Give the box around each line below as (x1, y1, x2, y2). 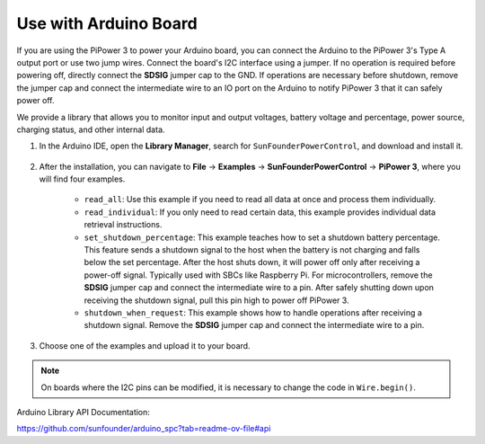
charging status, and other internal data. (16, 124, 165, 135)
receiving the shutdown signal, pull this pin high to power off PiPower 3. (84, 295, 349, 306)
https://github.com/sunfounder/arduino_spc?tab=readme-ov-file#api (16, 423, 271, 434)
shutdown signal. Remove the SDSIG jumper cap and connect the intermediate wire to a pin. (84, 320, 425, 331)
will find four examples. (39, 173, 126, 184)
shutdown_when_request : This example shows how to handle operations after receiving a (84, 306, 422, 318)
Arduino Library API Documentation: (16, 406, 150, 417)
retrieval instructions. (84, 219, 163, 230)
